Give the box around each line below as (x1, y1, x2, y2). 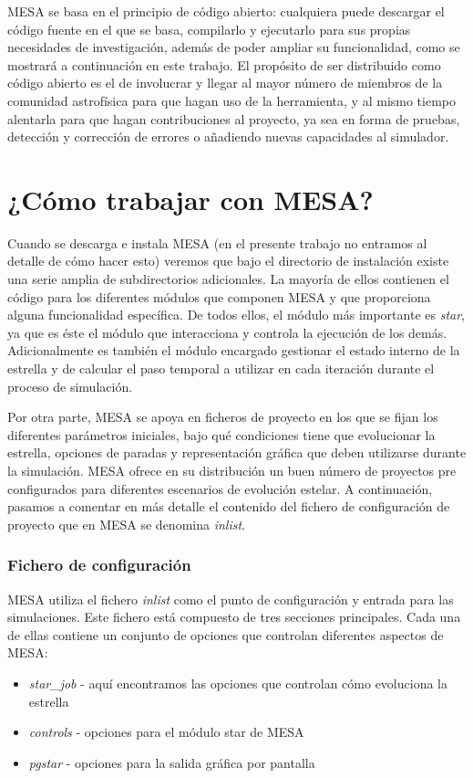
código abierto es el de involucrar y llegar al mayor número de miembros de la (7, 73, 443, 92)
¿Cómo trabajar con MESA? (7, 180, 374, 217)
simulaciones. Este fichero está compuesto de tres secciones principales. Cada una (7, 607, 461, 626)
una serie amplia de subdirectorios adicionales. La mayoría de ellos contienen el (7, 269, 449, 289)
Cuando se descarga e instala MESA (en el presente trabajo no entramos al (7, 233, 427, 252)
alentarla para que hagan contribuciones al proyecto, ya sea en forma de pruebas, (7, 109, 460, 128)
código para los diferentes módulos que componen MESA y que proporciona (7, 287, 431, 306)
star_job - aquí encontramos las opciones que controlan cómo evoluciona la (28, 673, 447, 692)
